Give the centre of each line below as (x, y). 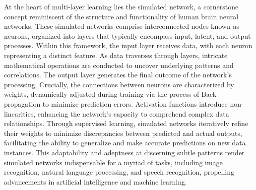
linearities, (20, 113)
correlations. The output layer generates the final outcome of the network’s (118, 75)
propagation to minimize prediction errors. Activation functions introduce (116, 103)
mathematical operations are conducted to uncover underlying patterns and (119, 65)
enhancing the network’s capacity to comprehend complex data (133, 113)
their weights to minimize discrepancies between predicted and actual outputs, (123, 133)
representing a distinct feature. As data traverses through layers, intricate (116, 55)
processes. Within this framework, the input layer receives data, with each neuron (128, 45)
